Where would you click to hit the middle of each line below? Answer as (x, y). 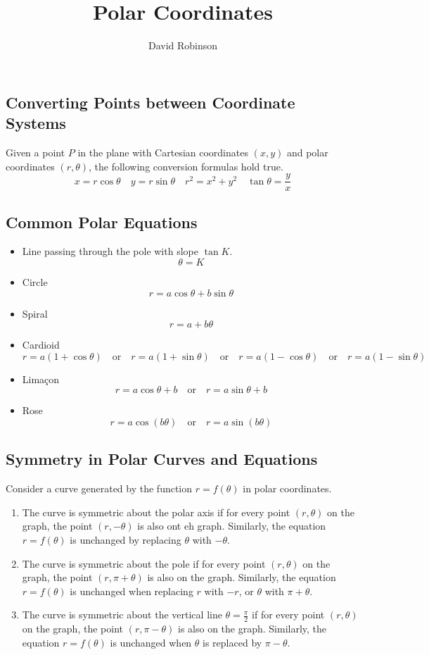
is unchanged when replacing (132, 591)
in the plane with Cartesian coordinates (163, 152)
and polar (307, 152)
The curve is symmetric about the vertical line (122, 615)
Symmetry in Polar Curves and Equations (162, 459)
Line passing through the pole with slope (110, 251)
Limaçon (41, 379)
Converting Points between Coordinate (151, 102)
